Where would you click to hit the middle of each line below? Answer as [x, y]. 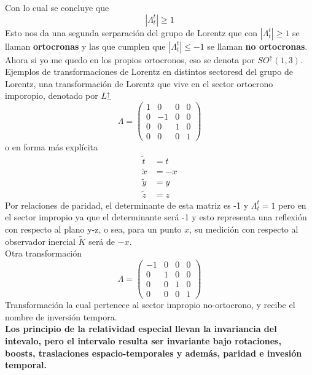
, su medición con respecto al [244, 229]
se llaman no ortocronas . [257, 46]
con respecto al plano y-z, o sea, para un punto [93, 229]
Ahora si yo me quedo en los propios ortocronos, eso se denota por [130, 59]
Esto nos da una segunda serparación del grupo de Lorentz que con [131, 32]
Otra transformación [44, 253]
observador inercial [40, 241]
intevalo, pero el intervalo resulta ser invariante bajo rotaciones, [143, 340]
